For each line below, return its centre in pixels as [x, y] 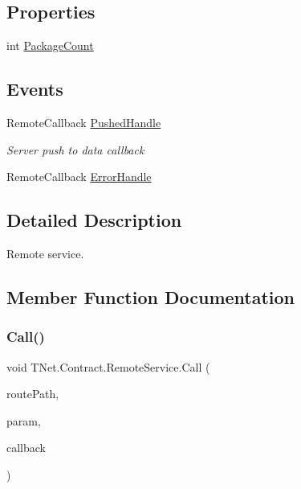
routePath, [33, 394]
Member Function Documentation [151, 296]
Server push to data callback [75, 149]
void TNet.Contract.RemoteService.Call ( [108, 366]
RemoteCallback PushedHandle [84, 122]
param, [24, 420]
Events [35, 89]
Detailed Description [94, 220]
